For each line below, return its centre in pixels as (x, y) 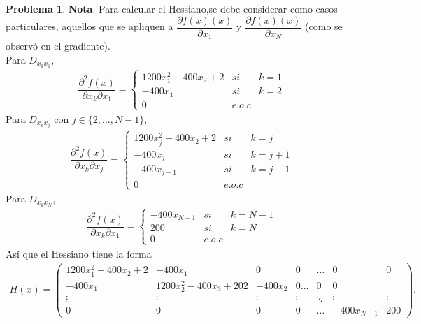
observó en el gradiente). (58, 46)
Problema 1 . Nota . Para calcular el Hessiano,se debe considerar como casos (172, 8)
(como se (324, 26)
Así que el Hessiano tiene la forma (79, 253)
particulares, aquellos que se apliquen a (90, 26)
